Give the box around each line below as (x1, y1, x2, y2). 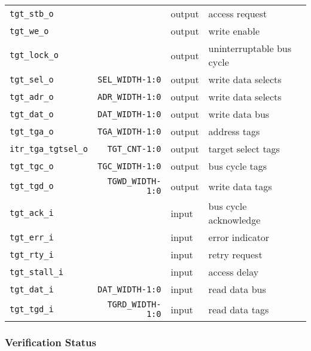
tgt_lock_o (10, 50, 59, 60)
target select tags (208, 142, 280, 155)
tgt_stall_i (10, 267, 64, 277)
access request (208, 7, 267, 20)
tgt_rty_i (10, 249, 54, 260)
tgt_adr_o (10, 91, 54, 102)
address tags (208, 124, 260, 138)
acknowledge (208, 213, 261, 227)
